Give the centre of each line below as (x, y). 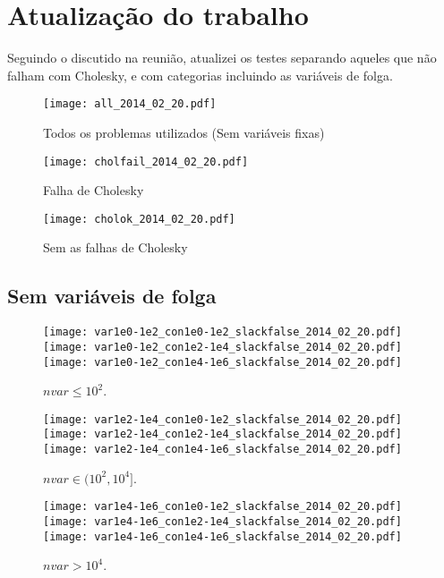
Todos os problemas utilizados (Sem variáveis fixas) (184, 132)
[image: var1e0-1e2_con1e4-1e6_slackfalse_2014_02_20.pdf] (222, 362)
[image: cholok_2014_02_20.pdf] (139, 219)
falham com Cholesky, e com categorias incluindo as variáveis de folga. (200, 75)
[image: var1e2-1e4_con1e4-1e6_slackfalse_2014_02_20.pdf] (222, 450)
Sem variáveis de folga (112, 296)
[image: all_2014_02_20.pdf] (130, 104)
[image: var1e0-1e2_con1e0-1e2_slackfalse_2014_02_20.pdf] (222, 332)
